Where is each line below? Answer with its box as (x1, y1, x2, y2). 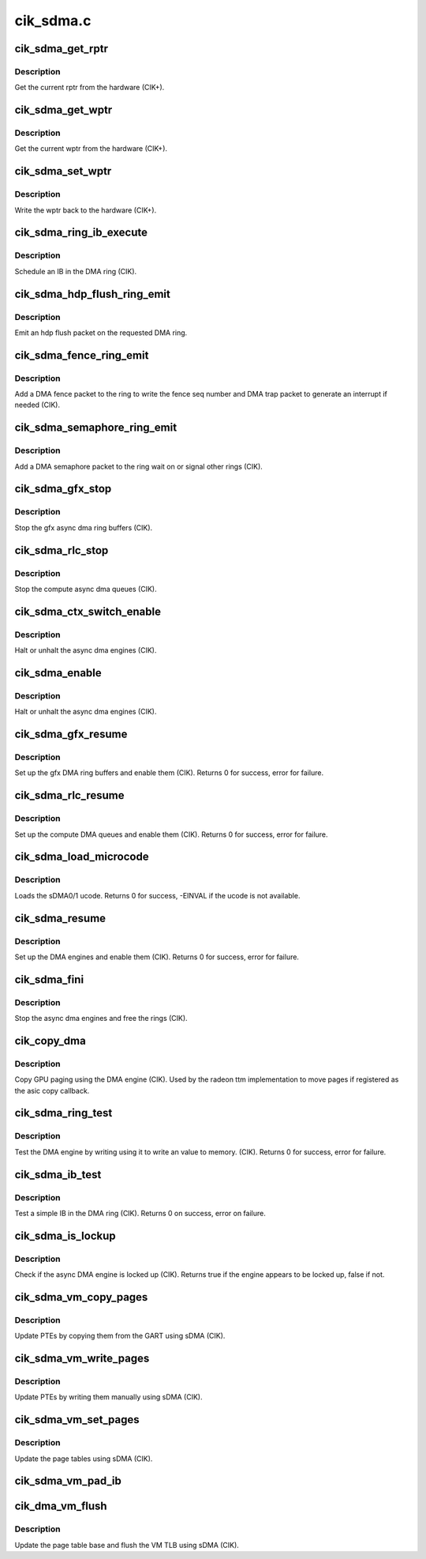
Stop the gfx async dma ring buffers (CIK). (14, 522, 153, 533)
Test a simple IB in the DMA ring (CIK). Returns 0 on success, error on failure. (14, 1208, 266, 1218)
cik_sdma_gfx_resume (14, 728, 128, 741)
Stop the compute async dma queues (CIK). (14, 584, 157, 593)
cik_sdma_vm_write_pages (14, 1352, 150, 1365)
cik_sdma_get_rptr (14, 42, 108, 55)
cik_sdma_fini (14, 973, 84, 986)
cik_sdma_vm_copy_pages (14, 1290, 148, 1304)
